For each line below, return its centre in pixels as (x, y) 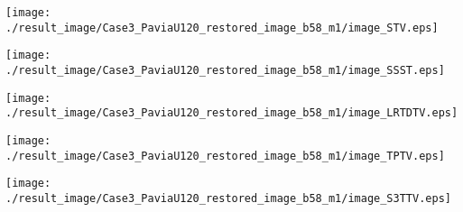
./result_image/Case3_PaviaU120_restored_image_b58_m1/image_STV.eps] (222, 28)
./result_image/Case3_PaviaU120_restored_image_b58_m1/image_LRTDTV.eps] (232, 113)
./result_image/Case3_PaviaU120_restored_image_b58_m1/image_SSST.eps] (225, 70)
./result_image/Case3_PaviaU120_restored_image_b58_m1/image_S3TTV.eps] (228, 198)
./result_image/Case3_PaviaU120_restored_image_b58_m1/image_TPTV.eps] (225, 156)
